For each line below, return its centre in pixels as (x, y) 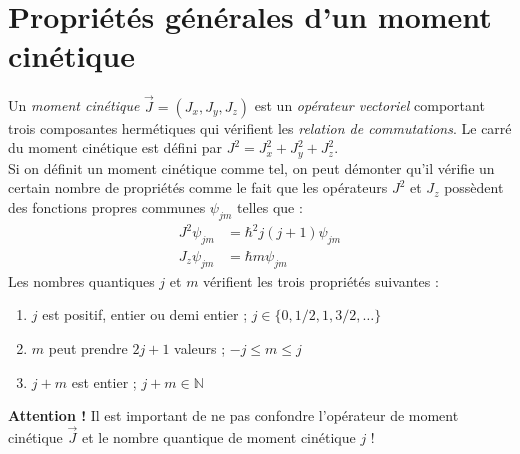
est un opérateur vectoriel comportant (369, 105)
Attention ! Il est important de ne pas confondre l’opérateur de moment (233, 415)
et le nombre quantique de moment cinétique (218, 436)
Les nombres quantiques (81, 280)
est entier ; (104, 381)
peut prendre (88, 347)
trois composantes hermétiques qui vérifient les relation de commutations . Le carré (260, 127)
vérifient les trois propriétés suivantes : (321, 280)
